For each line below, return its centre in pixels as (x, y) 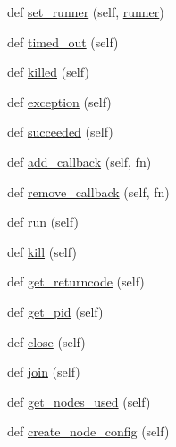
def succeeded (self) (60, 132)
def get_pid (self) (55, 311)
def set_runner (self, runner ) (86, 12)
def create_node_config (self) (88, 431)
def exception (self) (59, 101)
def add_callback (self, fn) (80, 161)
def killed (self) (48, 72)
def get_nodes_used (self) (79, 401)
